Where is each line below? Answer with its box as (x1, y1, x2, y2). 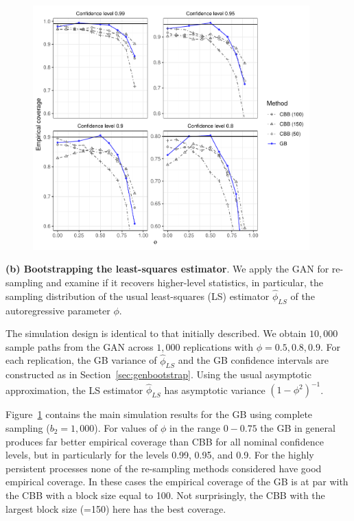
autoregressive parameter (5, 303, 110, 317)
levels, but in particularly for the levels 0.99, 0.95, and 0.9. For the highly (5, 448, 314, 462)
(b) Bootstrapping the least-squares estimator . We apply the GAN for (5, 262, 329, 276)
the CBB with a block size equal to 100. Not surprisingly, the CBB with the (5, 488, 325, 502)
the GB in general (260, 421, 335, 435)
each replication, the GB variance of (5, 353, 157, 367)
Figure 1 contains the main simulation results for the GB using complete (5, 407, 313, 421)
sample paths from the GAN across (5, 339, 154, 354)
